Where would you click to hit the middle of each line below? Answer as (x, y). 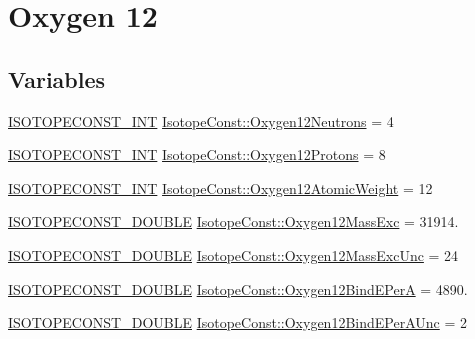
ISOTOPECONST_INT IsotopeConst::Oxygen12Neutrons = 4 (201, 120)
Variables (57, 78)
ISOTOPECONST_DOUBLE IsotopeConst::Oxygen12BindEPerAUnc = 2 (237, 322)
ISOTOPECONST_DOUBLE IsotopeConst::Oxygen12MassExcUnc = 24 (233, 254)
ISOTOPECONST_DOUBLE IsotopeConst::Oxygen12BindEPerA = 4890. (238, 288)
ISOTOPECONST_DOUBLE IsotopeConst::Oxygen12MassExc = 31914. (233, 221)
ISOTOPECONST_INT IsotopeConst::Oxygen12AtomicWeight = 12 (220, 187)
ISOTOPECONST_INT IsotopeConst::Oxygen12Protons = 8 (197, 154)
